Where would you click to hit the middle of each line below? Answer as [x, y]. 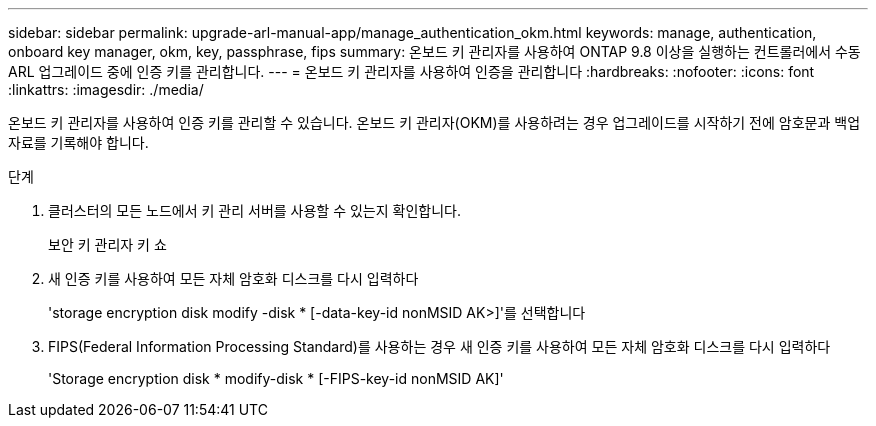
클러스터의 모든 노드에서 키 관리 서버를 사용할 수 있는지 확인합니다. [254, 210]
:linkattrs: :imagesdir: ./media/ [106, 89]
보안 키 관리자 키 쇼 [107, 244]
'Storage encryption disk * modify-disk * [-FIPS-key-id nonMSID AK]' [276, 378]
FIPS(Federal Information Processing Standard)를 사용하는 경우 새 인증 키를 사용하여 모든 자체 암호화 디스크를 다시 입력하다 [439, 346]
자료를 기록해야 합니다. [78, 142]
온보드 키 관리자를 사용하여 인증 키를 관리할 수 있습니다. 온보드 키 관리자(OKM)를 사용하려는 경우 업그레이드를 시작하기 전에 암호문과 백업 [434, 122]
